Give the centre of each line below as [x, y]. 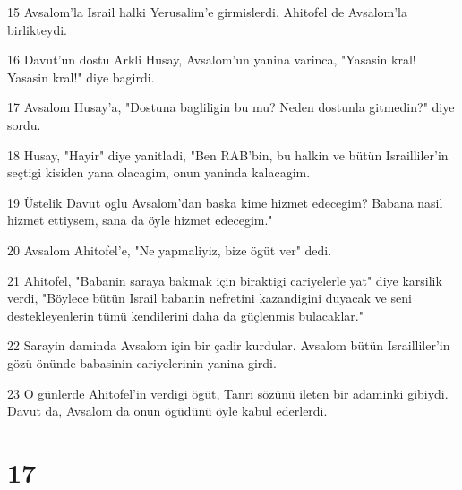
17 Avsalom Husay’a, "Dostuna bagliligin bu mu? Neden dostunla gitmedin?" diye [231, 107]
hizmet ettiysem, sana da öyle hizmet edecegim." [140, 220]
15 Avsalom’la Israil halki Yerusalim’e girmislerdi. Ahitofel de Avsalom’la [208, 12]
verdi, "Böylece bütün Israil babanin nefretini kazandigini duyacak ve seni [210, 298]
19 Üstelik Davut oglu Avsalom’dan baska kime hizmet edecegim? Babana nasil [225, 202]
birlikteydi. [37, 29]
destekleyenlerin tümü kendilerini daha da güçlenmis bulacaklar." [185, 315]
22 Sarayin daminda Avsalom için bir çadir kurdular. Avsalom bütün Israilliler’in [229, 345]
